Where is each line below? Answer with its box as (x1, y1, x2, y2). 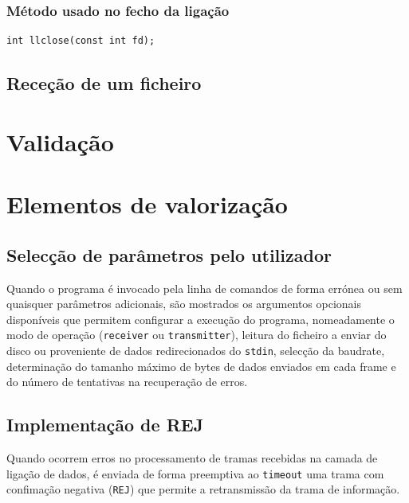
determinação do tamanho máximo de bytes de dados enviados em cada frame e (6, 357, 396, 374)
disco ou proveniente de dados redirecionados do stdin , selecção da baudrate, (6, 341, 385, 358)
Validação (6, 125, 114, 158)
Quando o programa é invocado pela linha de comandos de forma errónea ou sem (6, 279, 403, 296)
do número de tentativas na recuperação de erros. (6, 373, 248, 390)
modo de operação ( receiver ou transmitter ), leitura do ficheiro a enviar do (6, 326, 387, 343)
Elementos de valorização (6, 188, 288, 220)
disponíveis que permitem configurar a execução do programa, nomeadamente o (6, 310, 395, 327)
